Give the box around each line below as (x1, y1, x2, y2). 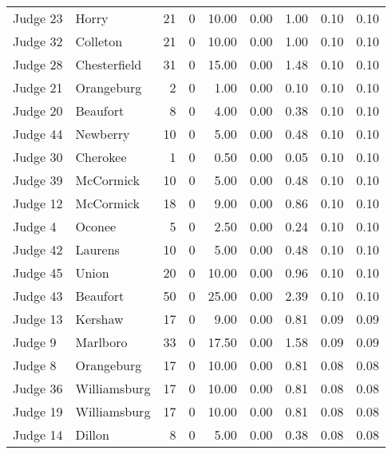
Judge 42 (13, 240, 63, 259)
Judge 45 (13, 263, 63, 282)
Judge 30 (13, 148, 63, 166)
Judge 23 (13, 9, 63, 27)
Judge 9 (13, 333, 57, 351)
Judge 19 (13, 402, 63, 420)
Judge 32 (13, 32, 63, 50)
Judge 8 (13, 356, 57, 374)
